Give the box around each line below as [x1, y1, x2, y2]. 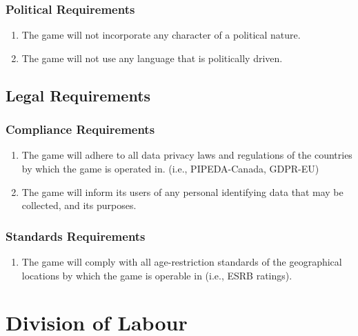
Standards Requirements [6, 227, 146, 244]
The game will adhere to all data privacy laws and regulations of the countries [21, 148, 352, 162]
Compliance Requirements [6, 121, 155, 138]
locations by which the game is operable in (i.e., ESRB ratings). [21, 268, 292, 282]
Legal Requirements [6, 84, 151, 106]
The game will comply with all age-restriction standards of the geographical [21, 255, 342, 268]
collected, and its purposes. [21, 198, 137, 213]
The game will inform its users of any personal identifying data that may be [21, 184, 344, 199]
